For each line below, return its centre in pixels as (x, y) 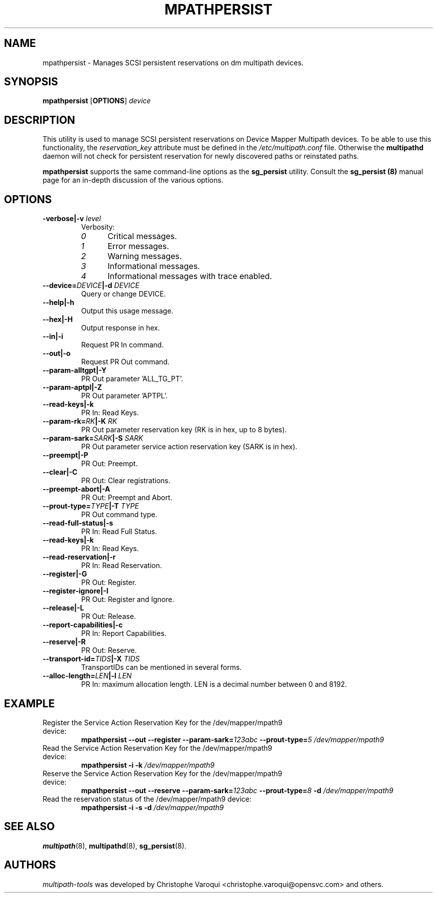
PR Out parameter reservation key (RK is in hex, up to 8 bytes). (184, 430)
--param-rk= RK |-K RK (80, 421)
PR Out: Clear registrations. (126, 481)
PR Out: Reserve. (109, 650)
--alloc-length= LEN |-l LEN (87, 676)
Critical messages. (142, 236)
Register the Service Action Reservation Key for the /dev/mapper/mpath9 (163, 722)
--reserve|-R (64, 642)
